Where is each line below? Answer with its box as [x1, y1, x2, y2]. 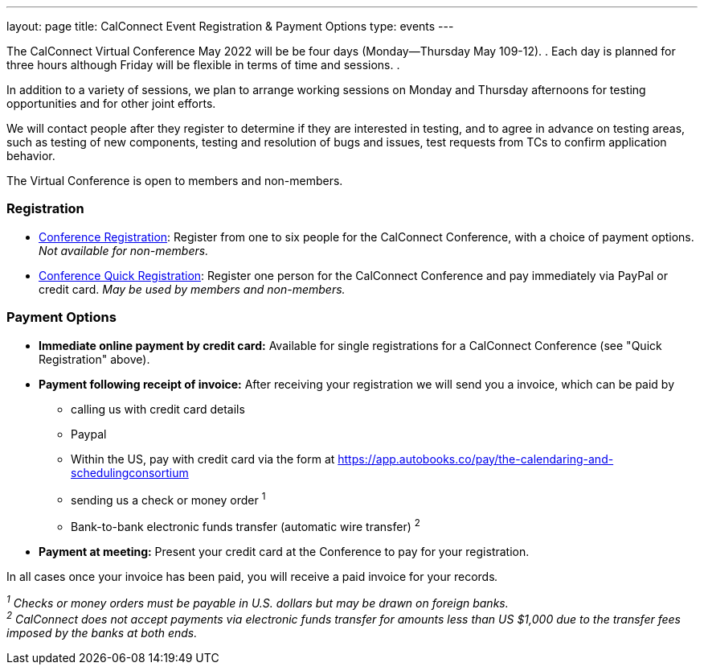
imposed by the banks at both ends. [6, 626, 198, 640]
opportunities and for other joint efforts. [6, 97, 216, 110]
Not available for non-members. [39, 243, 209, 257]
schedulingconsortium [71, 465, 189, 480]
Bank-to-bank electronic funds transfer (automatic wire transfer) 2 [71, 517, 420, 533]
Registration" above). [39, 352, 150, 366]
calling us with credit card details [71, 401, 245, 416]
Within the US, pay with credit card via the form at [71, 451, 335, 466]
